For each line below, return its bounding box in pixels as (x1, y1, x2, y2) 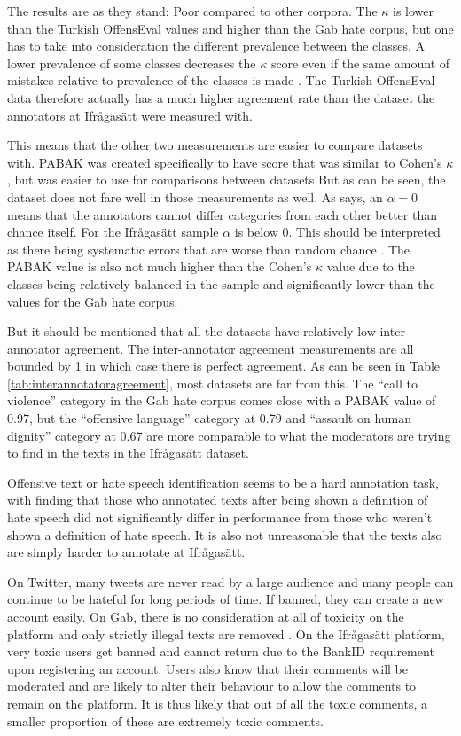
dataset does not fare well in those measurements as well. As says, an (7, 187, 383, 206)
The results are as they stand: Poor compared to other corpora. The (7, 2, 378, 20)
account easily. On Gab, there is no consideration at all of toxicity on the (7, 607, 404, 625)
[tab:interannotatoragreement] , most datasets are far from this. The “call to (7, 373, 418, 392)
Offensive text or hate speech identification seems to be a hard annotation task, (7, 473, 439, 491)
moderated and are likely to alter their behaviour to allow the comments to (7, 677, 417, 695)
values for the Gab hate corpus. (7, 292, 178, 310)
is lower (393, 2, 434, 20)
